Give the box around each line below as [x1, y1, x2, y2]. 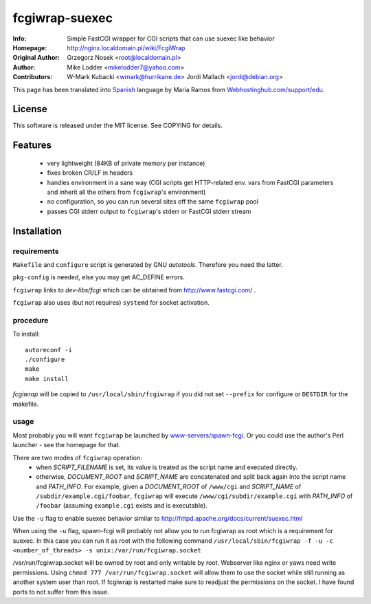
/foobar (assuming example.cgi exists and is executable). [36, 501, 207, 510]
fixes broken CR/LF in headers [47, 169, 133, 177]
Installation [12, 225, 62, 237]
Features [12, 140, 52, 151]
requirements [12, 246, 59, 256]
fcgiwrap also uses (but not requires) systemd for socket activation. [12, 299, 210, 307]
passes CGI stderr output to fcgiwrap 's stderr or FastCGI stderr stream [47, 207, 251, 215]
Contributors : [12, 73, 53, 81]
